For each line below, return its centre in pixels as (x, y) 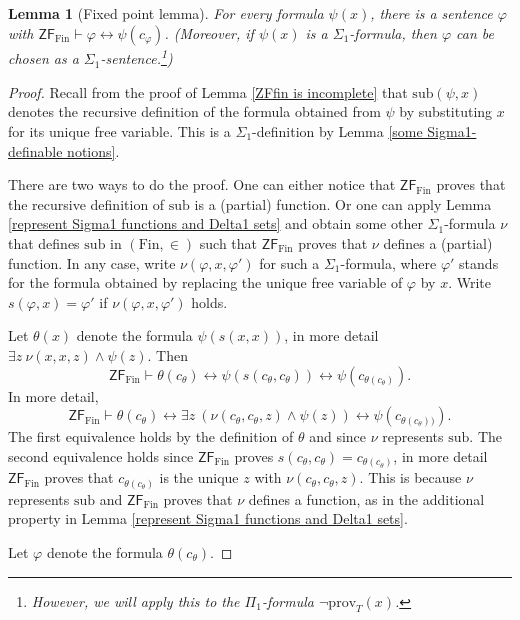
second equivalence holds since (101, 455)
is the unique (199, 477)
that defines (44, 243)
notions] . (93, 150)
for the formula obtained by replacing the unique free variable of (205, 282)
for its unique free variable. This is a (119, 131)
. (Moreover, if (209, 32)
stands (479, 262)
